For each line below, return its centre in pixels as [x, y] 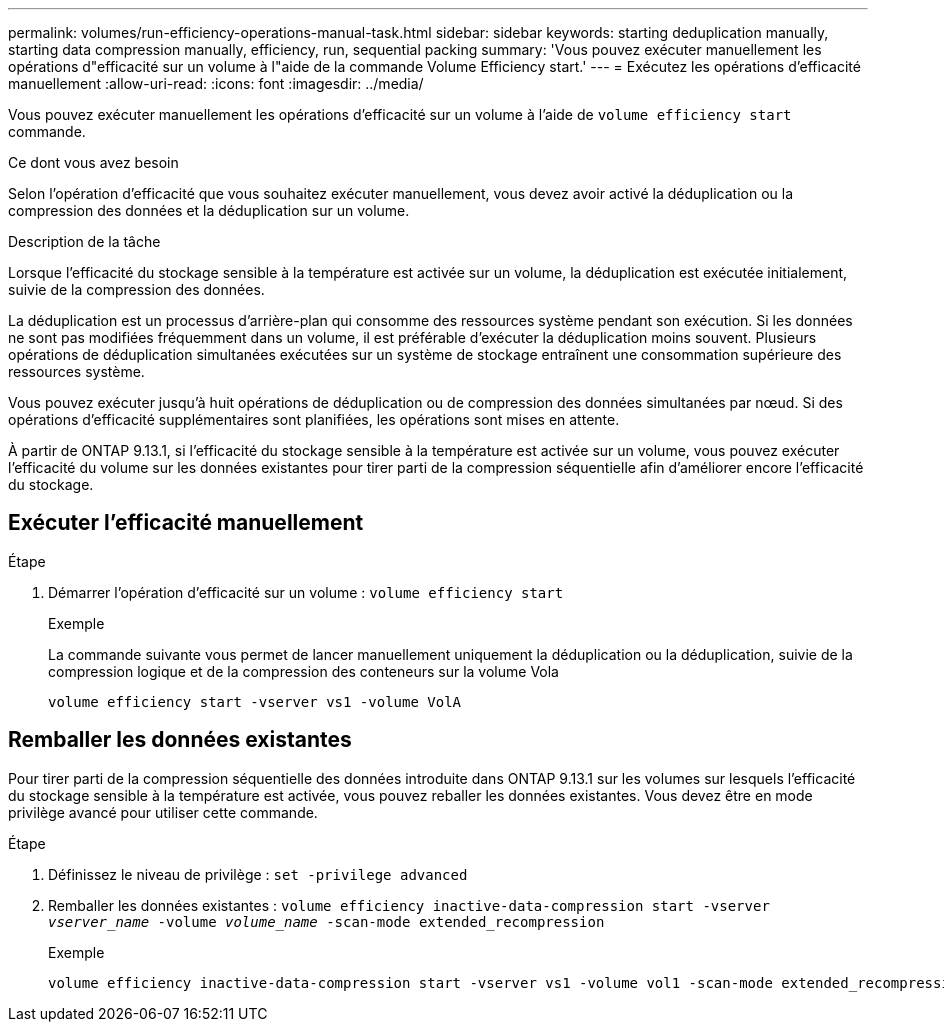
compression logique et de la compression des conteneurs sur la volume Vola [303, 671]
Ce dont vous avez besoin [93, 162]
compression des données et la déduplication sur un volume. [209, 210]
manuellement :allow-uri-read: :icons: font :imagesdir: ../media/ [216, 83]
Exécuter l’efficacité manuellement [186, 523]
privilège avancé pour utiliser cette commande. [163, 812]
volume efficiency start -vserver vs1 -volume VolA [255, 701]
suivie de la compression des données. [136, 289]
